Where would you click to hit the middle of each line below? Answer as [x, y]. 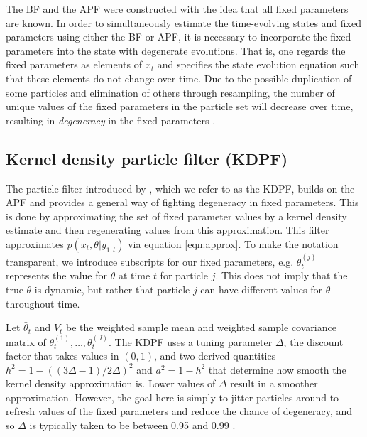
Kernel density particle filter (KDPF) [147, 158]
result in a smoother [274, 383]
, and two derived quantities [215, 356]
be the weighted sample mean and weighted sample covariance [201, 327]
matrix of [26, 341]
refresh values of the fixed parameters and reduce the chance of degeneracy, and [179, 411]
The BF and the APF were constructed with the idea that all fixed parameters [177, 9]
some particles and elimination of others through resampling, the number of [170, 92]
